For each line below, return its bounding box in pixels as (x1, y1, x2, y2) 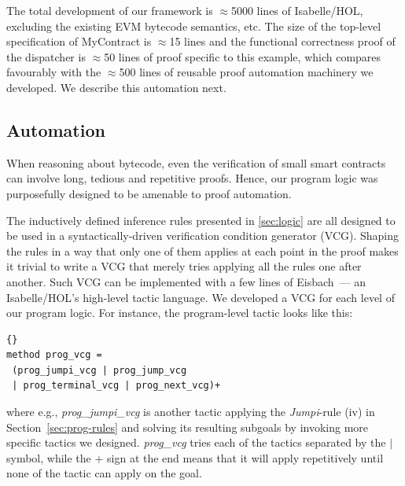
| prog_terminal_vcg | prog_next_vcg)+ (12, 380, 221, 392)
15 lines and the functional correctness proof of (169, 33, 396, 50)
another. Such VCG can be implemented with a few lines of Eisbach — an (6, 273, 366, 289)
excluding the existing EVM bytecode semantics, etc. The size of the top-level (6, 17, 381, 34)
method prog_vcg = (6, 349, 102, 361)
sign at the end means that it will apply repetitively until (107, 449, 384, 466)
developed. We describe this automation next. (6, 79, 226, 95)
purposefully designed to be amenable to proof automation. (6, 185, 292, 201)
